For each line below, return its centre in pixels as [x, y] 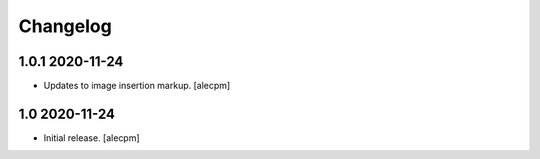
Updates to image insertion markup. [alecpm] [137, 86]
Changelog [65, 26]
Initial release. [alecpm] [91, 137]
